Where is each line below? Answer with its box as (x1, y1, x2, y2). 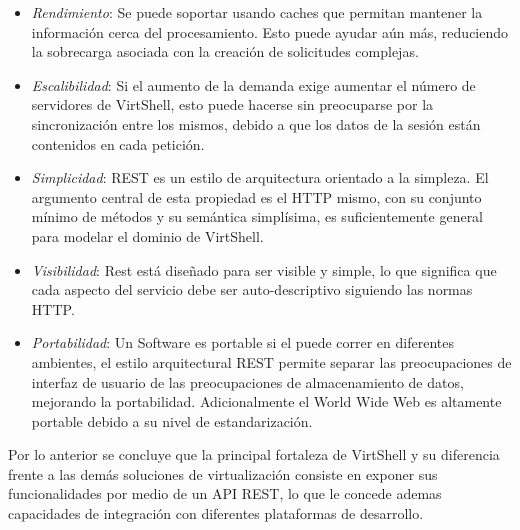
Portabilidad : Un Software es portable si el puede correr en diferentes (31, 332, 454, 353)
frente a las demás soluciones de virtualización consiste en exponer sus (8, 463, 438, 484)
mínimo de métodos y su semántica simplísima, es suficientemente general (31, 206, 484, 227)
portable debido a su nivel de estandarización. (31, 410, 313, 431)
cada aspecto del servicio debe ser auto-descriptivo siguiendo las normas (31, 279, 473, 300)
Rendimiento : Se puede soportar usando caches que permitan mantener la (31, 2, 483, 22)
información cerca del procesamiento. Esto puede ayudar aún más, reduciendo (31, 21, 509, 42)
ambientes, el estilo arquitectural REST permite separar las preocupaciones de (31, 351, 512, 372)
